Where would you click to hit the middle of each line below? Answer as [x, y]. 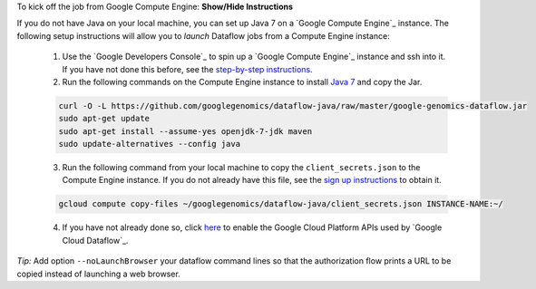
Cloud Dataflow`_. [95, 240]
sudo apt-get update [104, 119]
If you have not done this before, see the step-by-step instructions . [187, 69]
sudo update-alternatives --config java [149, 144]
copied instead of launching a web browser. [98, 274]
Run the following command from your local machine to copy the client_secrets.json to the [241, 168]
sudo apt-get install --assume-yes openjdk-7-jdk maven [185, 131]
